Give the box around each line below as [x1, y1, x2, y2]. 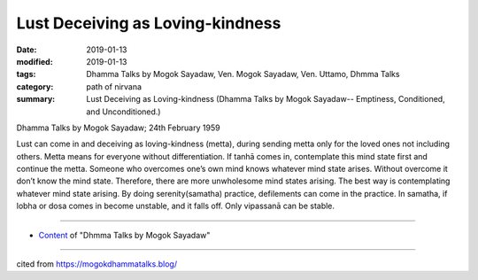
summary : [16, 94, 56, 105]
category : [16, 81, 54, 92]
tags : [16, 69, 36, 80]
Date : [16, 44, 37, 55]
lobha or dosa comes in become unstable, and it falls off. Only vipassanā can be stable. [16, 200, 335, 212]
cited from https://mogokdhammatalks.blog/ [16, 259, 177, 269]
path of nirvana [86, 81, 142, 92]
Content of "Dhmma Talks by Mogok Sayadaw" [38, 229, 211, 240]
